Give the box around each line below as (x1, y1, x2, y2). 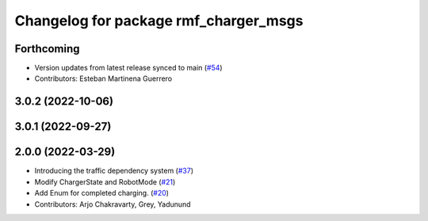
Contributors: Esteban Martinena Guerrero (34, 74, 173, 83)
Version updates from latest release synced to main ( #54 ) (34, 63, 223, 73)
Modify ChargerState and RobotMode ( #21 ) (34, 177, 176, 186)
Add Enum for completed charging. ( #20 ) (34, 189, 170, 198)
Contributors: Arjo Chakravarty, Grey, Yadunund (34, 199, 191, 209)
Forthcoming (14, 42, 80, 55)
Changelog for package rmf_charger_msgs (14, 12, 304, 29)
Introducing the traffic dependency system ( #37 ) (34, 166, 194, 176)
